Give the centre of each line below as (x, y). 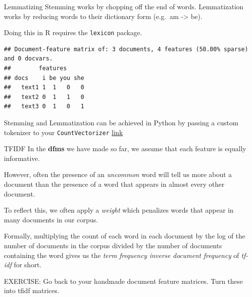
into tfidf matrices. (32, 290)
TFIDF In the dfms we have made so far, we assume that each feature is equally (125, 148)
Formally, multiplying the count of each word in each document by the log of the (125, 236)
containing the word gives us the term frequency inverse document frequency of (122, 255)
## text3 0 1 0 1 (44, 107)
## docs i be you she (44, 78)
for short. (28, 265)
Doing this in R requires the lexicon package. (73, 32)
